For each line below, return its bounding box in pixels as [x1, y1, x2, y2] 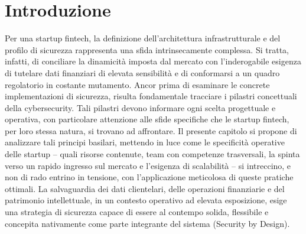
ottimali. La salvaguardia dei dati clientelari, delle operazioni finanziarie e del [5, 182, 285, 194]
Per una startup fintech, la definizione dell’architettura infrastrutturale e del [5, 32, 281, 44]
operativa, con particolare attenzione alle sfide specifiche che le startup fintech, [5, 113, 289, 125]
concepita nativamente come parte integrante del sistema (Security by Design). [5, 217, 290, 229]
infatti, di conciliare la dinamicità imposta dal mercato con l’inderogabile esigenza [5, 55, 301, 67]
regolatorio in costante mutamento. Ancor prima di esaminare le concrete [5, 78, 270, 90]
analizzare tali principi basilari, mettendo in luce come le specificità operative [5, 136, 285, 148]
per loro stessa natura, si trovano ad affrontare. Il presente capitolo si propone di [5, 124, 297, 136]
